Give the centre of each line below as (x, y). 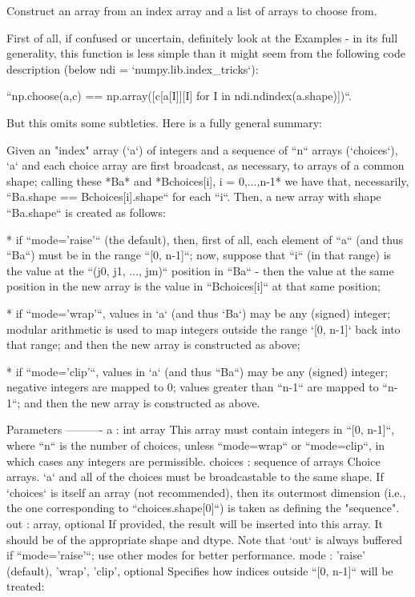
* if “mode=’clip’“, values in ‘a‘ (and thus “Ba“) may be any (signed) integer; (197, 371)
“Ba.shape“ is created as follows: (86, 212)
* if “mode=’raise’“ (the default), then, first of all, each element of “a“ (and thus (205, 239)
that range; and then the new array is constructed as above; (153, 345)
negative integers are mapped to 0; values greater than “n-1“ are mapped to (193, 387)
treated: (26, 586)
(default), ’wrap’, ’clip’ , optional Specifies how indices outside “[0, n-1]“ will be (200, 570)
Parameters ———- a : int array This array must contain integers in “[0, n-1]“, (201, 429)
